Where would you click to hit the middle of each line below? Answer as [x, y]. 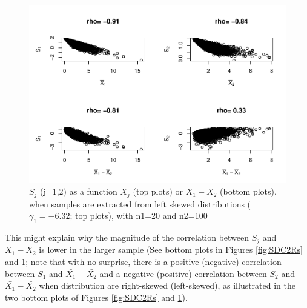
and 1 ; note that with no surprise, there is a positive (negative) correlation [143, 262]
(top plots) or [158, 191]
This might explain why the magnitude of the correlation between [127, 237]
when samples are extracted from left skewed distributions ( [140, 203]
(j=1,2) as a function [79, 191]
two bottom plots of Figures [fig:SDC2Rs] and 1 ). [96, 297]
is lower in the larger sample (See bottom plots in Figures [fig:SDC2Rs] [171, 249]
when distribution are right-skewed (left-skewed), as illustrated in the [167, 285]
